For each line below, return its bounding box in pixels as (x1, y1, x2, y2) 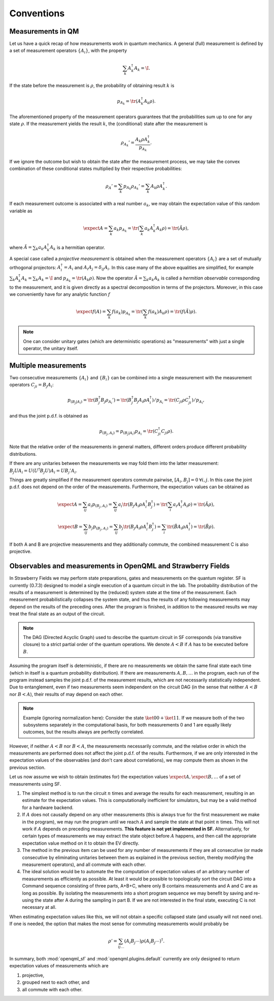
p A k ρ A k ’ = (123, 183, 145, 191)
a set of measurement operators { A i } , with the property (9, 47, 127, 55)
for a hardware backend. (22, 804, 74, 811)
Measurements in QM (9, 27, 79, 36)
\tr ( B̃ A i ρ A (166, 524, 189, 531)
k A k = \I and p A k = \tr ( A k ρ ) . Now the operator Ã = (36, 275, 143, 283)
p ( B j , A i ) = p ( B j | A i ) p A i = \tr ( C (99, 428, 158, 436)
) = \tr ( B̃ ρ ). (190, 524, 215, 530)
